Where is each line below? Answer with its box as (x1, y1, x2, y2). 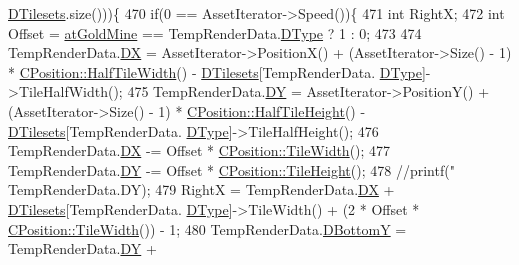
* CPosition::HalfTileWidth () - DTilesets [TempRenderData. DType (8, 61, 422, 82)
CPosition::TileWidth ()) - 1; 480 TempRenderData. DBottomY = (8, 218, 407, 239)
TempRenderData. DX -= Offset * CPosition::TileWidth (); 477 (8, 140, 391, 161)
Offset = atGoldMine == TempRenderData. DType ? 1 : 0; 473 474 (8, 22, 422, 43)
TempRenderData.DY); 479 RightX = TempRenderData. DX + (8, 179, 395, 200)
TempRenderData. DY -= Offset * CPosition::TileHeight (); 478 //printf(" (8, 159, 455, 180)
